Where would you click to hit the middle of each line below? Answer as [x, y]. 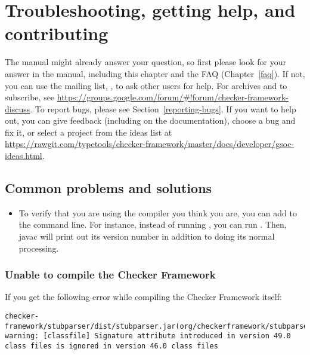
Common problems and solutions [108, 188]
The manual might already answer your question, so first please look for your [145, 62]
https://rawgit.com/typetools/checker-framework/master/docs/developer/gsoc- [150, 144]
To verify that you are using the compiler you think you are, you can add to [158, 212]
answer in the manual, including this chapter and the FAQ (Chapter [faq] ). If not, [155, 73]
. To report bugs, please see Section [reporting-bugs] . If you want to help [163, 108]
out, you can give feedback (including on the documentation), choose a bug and [150, 120]
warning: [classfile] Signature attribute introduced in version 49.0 [148, 336]
